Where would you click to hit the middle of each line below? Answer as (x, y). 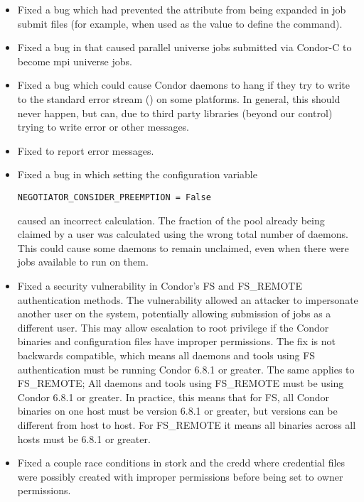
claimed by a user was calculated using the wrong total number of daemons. (183, 234)
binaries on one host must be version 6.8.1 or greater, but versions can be (177, 411)
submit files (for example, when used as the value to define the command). (180, 23)
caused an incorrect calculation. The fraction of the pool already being (171, 220)
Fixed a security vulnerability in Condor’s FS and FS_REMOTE (160, 285)
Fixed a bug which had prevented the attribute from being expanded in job (182, 9)
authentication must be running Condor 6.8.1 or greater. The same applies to (186, 369)
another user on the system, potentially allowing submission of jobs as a (174, 313)
